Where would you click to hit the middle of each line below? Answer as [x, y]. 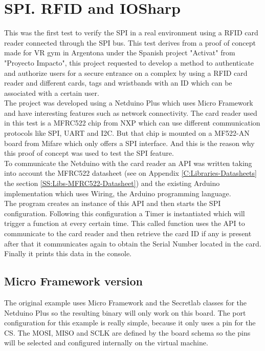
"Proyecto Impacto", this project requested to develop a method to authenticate [129, 62]
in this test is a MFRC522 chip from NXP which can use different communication [132, 123]
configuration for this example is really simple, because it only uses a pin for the [130, 323]
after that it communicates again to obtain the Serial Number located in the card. [133, 243]
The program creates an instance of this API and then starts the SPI [113, 203]
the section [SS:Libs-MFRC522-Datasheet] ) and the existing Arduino [112, 183]
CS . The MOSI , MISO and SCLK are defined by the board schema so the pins [127, 332]
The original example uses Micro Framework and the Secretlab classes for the [126, 302]
